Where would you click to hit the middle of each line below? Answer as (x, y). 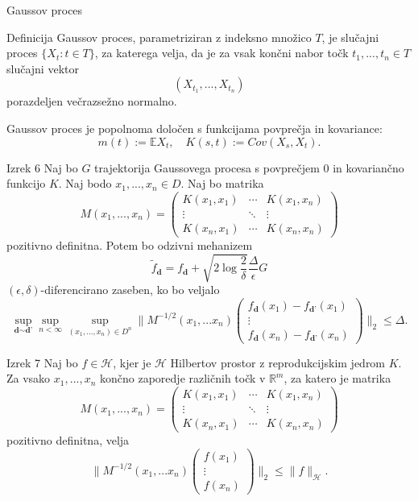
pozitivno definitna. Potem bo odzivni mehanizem (130, 244)
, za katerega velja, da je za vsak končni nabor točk (221, 53)
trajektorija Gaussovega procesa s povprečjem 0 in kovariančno (249, 167)
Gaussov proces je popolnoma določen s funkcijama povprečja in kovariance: (195, 128)
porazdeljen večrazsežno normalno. (92, 101)
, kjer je (132, 362)
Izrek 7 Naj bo (42, 362)
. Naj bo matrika (222, 183)
